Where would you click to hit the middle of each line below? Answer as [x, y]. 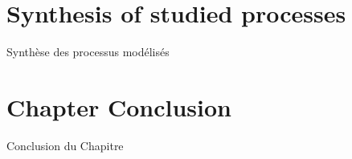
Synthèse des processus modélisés [88, 52]
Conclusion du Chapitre [65, 145]
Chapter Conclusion [119, 106]
